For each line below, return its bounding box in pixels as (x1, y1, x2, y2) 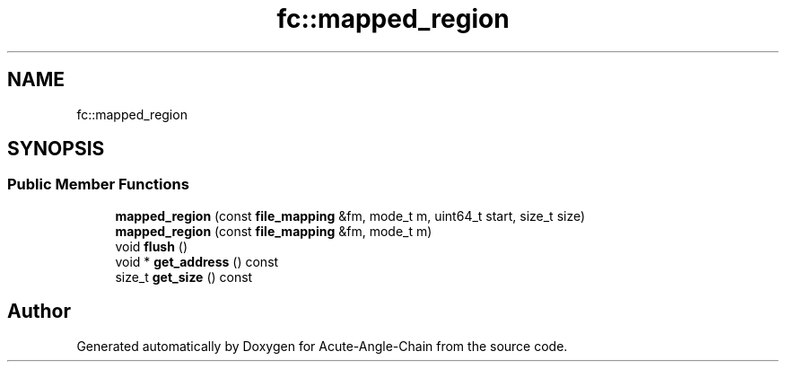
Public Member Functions (7, 175, 189, 194)
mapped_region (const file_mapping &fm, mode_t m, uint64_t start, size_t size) (115, 207, 586, 224)
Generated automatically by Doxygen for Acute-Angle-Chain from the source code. (76, 338, 568, 354)
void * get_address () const (115, 253, 279, 269)
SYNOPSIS (7, 137, 105, 161)
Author (7, 300, 71, 323)
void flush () (115, 238, 188, 254)
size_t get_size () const (115, 268, 253, 285)
